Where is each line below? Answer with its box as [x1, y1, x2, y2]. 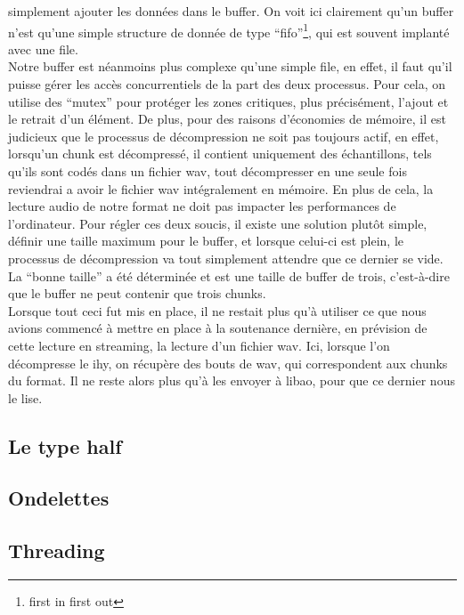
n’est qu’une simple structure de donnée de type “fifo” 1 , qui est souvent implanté [8, 20, 450, 41]
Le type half [8, 432, 122, 459]
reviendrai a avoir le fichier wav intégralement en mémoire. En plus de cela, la [8, 179, 434, 198]
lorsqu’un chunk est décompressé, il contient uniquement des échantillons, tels [8, 144, 432, 163]
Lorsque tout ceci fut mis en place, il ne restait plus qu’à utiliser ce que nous [8, 301, 427, 320]
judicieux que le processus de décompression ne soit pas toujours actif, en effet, [8, 126, 439, 145]
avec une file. [8, 39, 78, 58]
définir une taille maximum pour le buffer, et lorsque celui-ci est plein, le [8, 231, 404, 250]
